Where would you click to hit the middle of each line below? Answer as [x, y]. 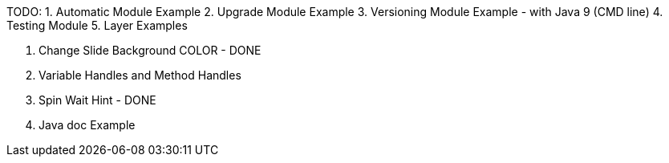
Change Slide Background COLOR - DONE [150, 50]
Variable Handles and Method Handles [140, 75]
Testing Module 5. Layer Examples [97, 25]
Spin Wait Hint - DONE [97, 100]
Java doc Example [87, 125]
